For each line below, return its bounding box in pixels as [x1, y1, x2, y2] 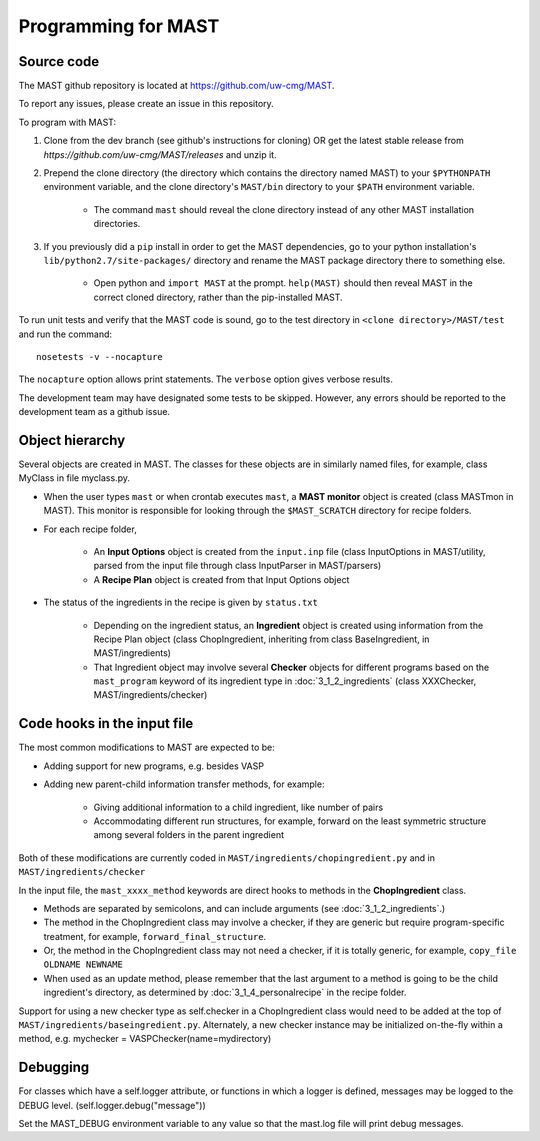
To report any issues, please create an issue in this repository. [18, 98, 274, 110]
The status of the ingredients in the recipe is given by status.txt [43, 596, 319, 609]
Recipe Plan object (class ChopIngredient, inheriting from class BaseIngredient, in [93, 633, 430, 645]
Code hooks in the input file [18, 715, 194, 732]
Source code [18, 53, 100, 70]
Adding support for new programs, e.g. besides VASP [43, 760, 265, 772]
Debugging [18, 1059, 90, 1076]
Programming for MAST [18, 15, 220, 37]
